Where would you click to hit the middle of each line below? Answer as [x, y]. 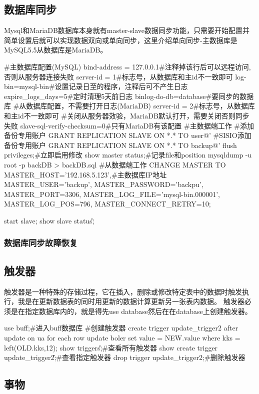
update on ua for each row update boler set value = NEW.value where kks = [122, 337]
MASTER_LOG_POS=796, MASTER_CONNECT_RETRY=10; [107, 204]
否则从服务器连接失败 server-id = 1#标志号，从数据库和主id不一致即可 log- [125, 76]
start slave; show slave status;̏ [49, 220]
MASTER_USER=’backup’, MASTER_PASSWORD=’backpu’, [104, 184]
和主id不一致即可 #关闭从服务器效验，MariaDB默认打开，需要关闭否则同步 [127, 115]
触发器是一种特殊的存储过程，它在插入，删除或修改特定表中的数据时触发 [123, 291]
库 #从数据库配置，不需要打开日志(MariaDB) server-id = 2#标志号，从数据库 [129, 106]
